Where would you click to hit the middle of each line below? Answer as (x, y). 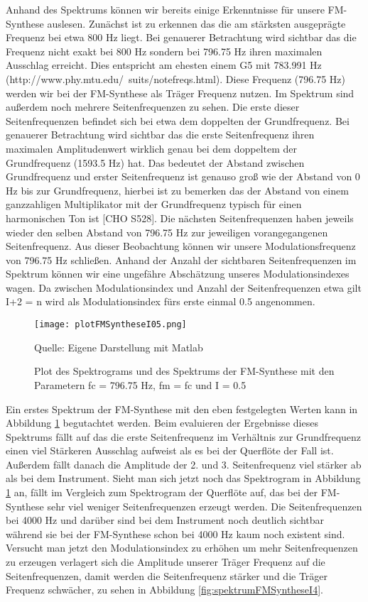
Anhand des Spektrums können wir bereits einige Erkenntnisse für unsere (165, 9)
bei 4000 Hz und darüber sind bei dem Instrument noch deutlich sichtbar (165, 520)
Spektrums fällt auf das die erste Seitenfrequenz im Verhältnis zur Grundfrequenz (184, 436)
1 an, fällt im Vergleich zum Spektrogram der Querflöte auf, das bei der (162, 492)
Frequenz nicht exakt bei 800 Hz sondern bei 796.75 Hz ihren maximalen (164, 51)
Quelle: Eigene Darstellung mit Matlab (119, 347)
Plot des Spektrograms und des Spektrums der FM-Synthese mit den (184, 371)
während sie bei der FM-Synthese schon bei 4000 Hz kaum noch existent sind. (175, 533)
